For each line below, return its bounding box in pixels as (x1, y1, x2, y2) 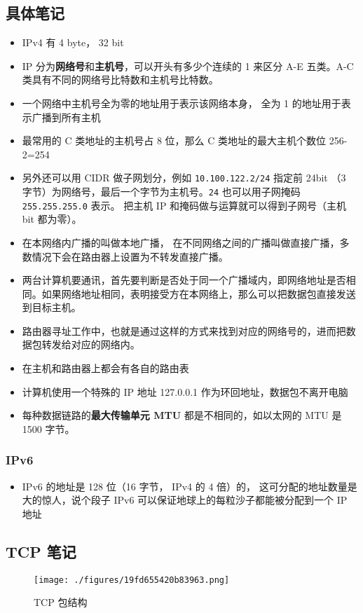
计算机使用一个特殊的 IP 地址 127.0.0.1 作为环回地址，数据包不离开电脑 (22, 384, 348, 399)
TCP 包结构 (34, 595, 88, 609)
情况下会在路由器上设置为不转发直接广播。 (32, 249, 228, 263)
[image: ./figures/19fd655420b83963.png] (34, 574, 230, 585)
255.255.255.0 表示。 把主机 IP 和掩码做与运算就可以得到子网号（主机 (22, 198, 347, 212)
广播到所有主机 (32, 109, 101, 124)
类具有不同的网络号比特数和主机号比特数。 (22, 72, 219, 87)
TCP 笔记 (6, 540, 76, 562)
